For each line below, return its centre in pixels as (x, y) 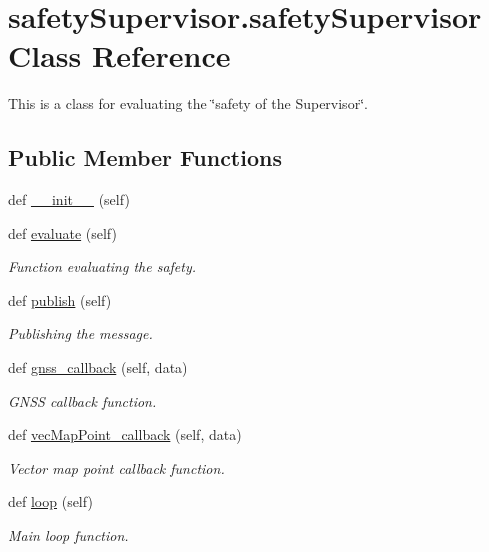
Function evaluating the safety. (102, 266)
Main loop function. (68, 535)
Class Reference (119, 55)
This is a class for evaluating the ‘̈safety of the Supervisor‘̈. (188, 103)
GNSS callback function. (82, 400)
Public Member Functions (145, 157)
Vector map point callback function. (116, 467)
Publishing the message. (80, 333)
